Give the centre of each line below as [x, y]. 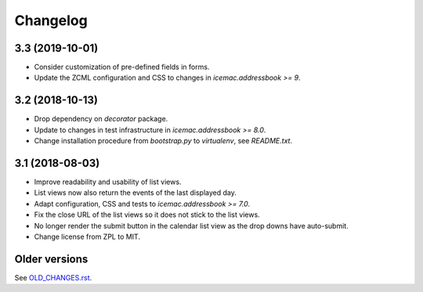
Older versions [51, 259]
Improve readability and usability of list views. [108, 182]
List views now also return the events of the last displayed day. [135, 193]
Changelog [51, 20]
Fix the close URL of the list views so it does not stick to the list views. [147, 214]
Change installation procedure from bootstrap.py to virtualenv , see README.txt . [163, 141]
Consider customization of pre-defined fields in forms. [122, 67]
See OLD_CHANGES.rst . [53, 277]
